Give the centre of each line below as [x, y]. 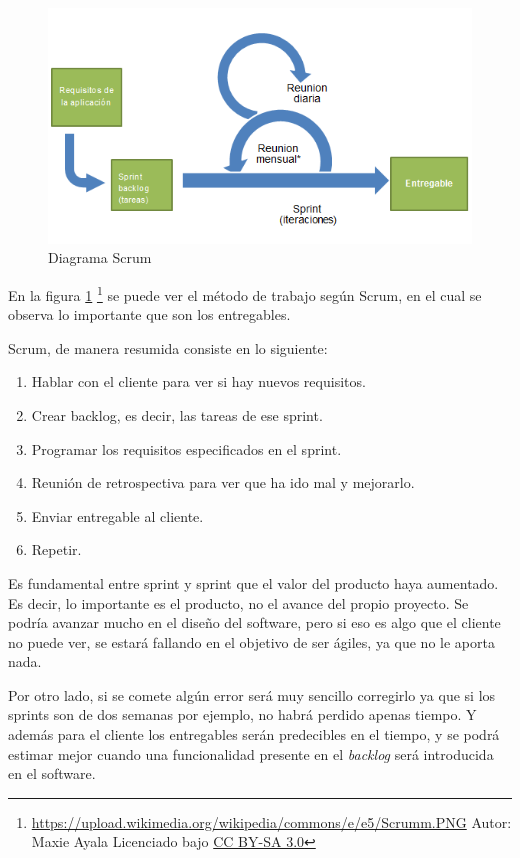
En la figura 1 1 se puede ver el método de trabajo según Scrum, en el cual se [245, 293]
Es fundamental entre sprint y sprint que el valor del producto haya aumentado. [253, 582]
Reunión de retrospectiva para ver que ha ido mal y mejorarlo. [223, 482]
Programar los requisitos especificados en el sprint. [186, 448]
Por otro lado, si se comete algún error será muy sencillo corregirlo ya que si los [252, 694]
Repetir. [56, 549]
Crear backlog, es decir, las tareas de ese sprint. [177, 414]
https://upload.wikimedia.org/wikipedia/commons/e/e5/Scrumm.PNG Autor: [271, 821]
